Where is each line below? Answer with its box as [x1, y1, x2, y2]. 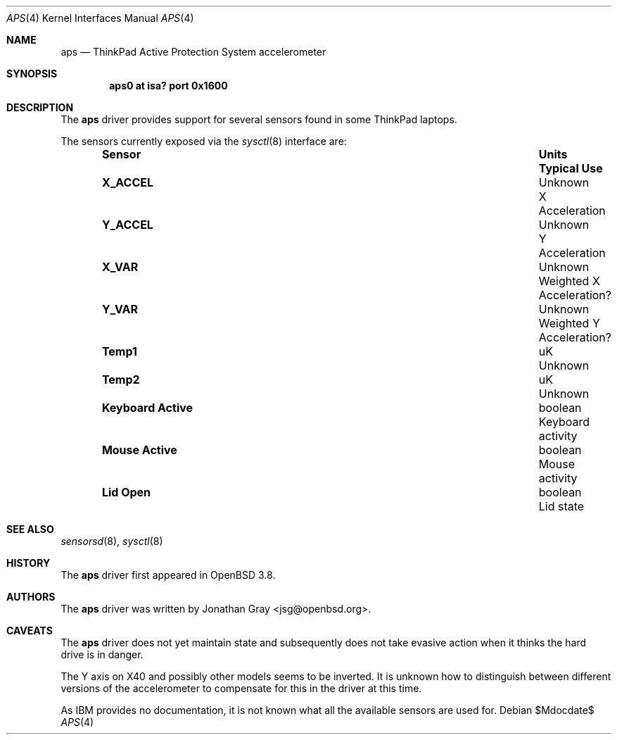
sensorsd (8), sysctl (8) [61, 535, 163, 547]
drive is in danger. [61, 648, 144, 660]
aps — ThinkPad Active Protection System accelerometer [61, 46, 326, 58]
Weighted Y [538, 316, 600, 330]
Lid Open [101, 485, 151, 499]
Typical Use [538, 161, 603, 175]
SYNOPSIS [6, 68, 58, 80]
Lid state [538, 499, 585, 513]
